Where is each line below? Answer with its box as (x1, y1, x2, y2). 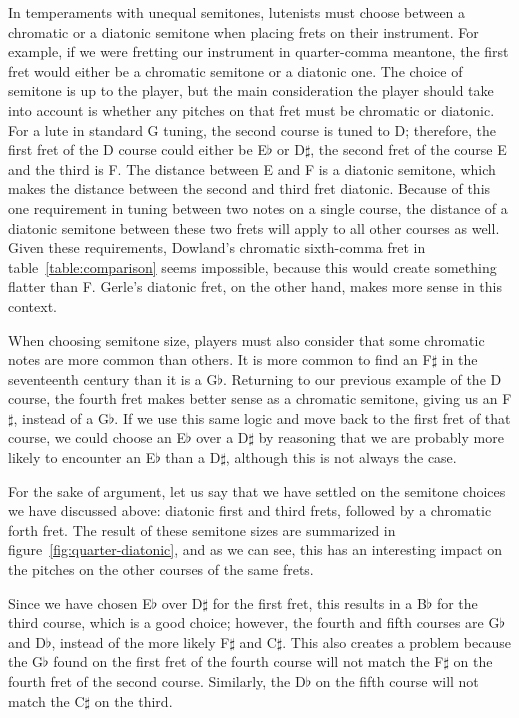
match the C (8, 690, 85, 711)
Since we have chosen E (8, 592, 152, 613)
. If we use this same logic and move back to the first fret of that (114, 407, 511, 428)
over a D (196, 427, 249, 448)
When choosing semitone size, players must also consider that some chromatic (8, 329, 485, 350)
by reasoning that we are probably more (258, 427, 504, 448)
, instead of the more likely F (51, 631, 230, 652)
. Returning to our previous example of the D (222, 368, 502, 389)
